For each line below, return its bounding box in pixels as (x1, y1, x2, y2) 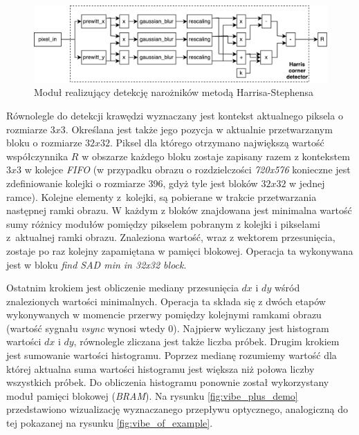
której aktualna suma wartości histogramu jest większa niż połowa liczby (6, 361, 315, 376)
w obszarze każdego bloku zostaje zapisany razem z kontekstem (82, 148, 350, 163)
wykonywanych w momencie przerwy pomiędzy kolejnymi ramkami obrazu (6, 307, 322, 322)
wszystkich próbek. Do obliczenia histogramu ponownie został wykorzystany (6, 375, 329, 389)
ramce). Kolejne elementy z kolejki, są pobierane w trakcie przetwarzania (6, 189, 317, 204)
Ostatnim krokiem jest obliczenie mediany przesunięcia (6, 280, 239, 295)
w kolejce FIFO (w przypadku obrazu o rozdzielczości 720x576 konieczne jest (24, 162, 351, 177)
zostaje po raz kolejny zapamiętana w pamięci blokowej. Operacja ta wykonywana (6, 243, 353, 258)
